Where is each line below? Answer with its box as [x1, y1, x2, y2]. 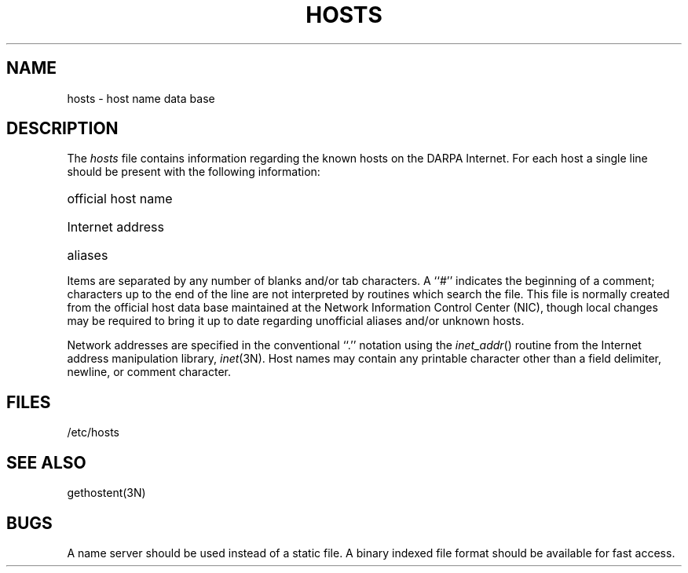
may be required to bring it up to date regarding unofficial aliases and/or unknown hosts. [67, 314, 525, 328]
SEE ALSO [6, 452, 86, 473]
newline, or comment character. [67, 365, 231, 379]
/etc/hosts [67, 425, 119, 440]
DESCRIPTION [6, 119, 119, 139]
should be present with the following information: [67, 165, 320, 179]
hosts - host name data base [67, 91, 215, 105]
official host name [67, 191, 173, 207]
